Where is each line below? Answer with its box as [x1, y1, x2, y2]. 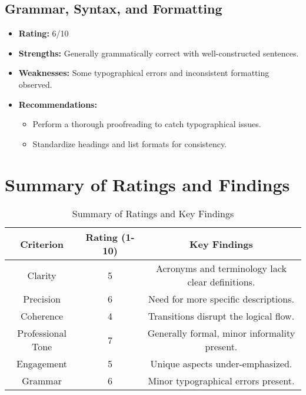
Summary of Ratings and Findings [5, 172, 290, 196]
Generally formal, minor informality [147, 326, 295, 340]
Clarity [27, 268, 56, 282]
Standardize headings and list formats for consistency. [32, 137, 227, 150]
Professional [17, 326, 66, 340]
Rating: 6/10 [18, 27, 69, 39]
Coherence [21, 309, 64, 323]
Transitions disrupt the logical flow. [148, 309, 295, 323]
